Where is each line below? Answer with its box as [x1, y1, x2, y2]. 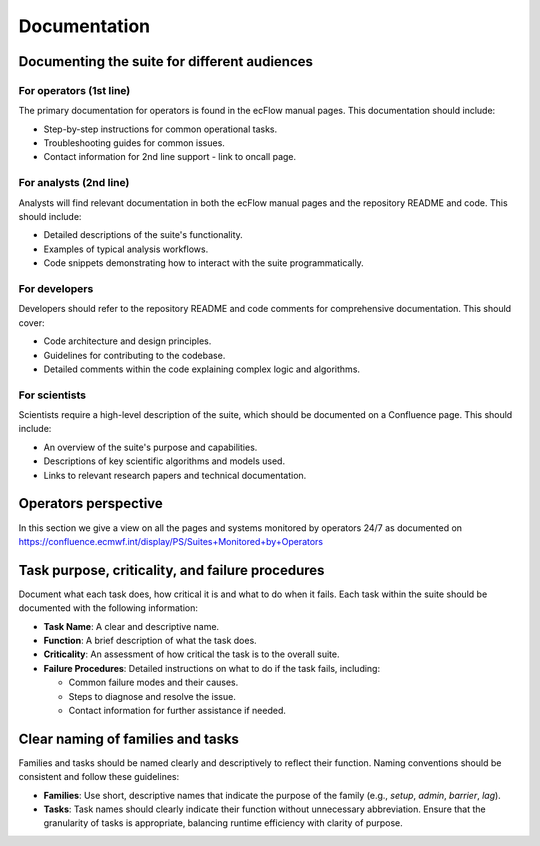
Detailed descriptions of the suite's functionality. [43, 229, 244, 241]
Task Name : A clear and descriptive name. [43, 620, 220, 632]
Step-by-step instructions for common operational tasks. [43, 123, 278, 135]
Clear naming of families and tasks [18, 730, 240, 747]
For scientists [18, 388, 87, 402]
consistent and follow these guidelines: [18, 771, 180, 783]
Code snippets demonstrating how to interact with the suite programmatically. [43, 257, 364, 269]
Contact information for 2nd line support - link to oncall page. [43, 151, 297, 163]
